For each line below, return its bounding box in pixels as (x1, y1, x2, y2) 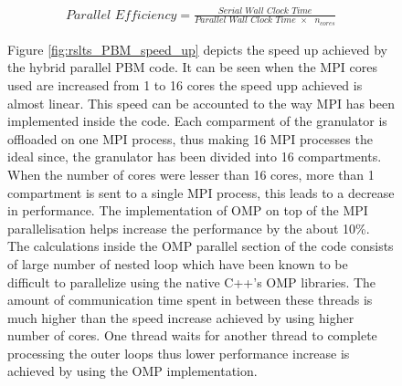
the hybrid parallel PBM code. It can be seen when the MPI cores (7, 57, 377, 77)
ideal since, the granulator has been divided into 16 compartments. (7, 147, 382, 166)
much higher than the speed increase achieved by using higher (7, 308, 354, 327)
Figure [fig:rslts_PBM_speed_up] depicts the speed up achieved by (7, 39, 388, 58)
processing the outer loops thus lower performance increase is (7, 343, 350, 362)
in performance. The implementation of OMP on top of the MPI (7, 201, 368, 220)
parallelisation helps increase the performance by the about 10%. (7, 218, 370, 237)
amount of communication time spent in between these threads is (7, 290, 373, 309)
